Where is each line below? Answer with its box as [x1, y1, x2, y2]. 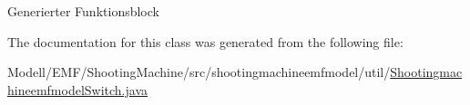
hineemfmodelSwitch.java [7, 80, 148, 99]
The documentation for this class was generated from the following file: [7, 32, 404, 51]
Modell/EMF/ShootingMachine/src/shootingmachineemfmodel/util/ [7, 62, 391, 81]
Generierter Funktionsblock [7, 2, 159, 20]
